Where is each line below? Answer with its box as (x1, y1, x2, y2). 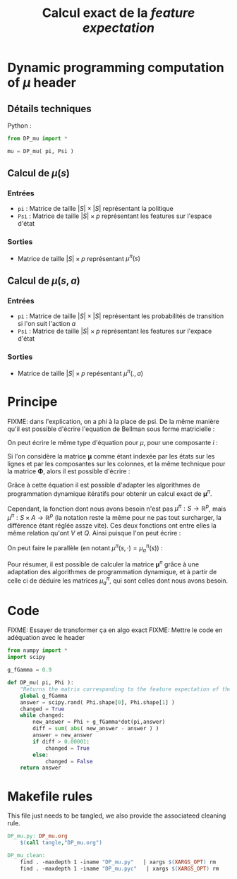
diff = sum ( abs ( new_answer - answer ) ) (32, 725, 159, 732)
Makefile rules (7, 788, 93, 804)
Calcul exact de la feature (42, 5, 195, 21)
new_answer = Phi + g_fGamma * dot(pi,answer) (32, 718, 166, 726)
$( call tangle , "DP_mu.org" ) (20, 839, 102, 847)
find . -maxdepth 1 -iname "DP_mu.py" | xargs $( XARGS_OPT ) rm (20, 859, 217, 866)
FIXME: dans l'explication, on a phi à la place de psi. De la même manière (7, 417, 220, 425)
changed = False (44, 758, 93, 765)
